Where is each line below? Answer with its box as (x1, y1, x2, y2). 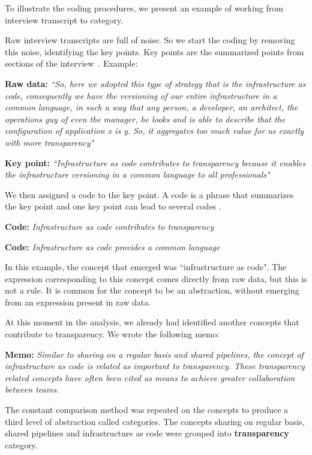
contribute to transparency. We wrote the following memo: (5, 328, 220, 340)
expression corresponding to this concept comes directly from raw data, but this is (5, 272, 307, 285)
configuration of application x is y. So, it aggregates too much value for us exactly (5, 124, 304, 137)
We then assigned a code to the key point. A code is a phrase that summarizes (5, 188, 294, 200)
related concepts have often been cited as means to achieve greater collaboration (5, 371, 295, 384)
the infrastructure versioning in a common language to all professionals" (5, 168, 270, 181)
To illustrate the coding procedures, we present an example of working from (5, 2, 284, 14)
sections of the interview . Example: (5, 57, 138, 70)
